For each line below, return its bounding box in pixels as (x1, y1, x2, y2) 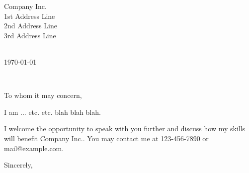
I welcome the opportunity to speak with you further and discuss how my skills (4, 123, 246, 134)
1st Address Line (4, 10, 55, 21)
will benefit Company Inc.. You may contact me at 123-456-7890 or (4, 133, 209, 143)
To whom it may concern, (4, 90, 82, 100)
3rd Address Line (4, 30, 56, 40)
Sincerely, (4, 160, 33, 170)
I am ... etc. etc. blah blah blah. (4, 106, 101, 117)
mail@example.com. (4, 143, 64, 153)
